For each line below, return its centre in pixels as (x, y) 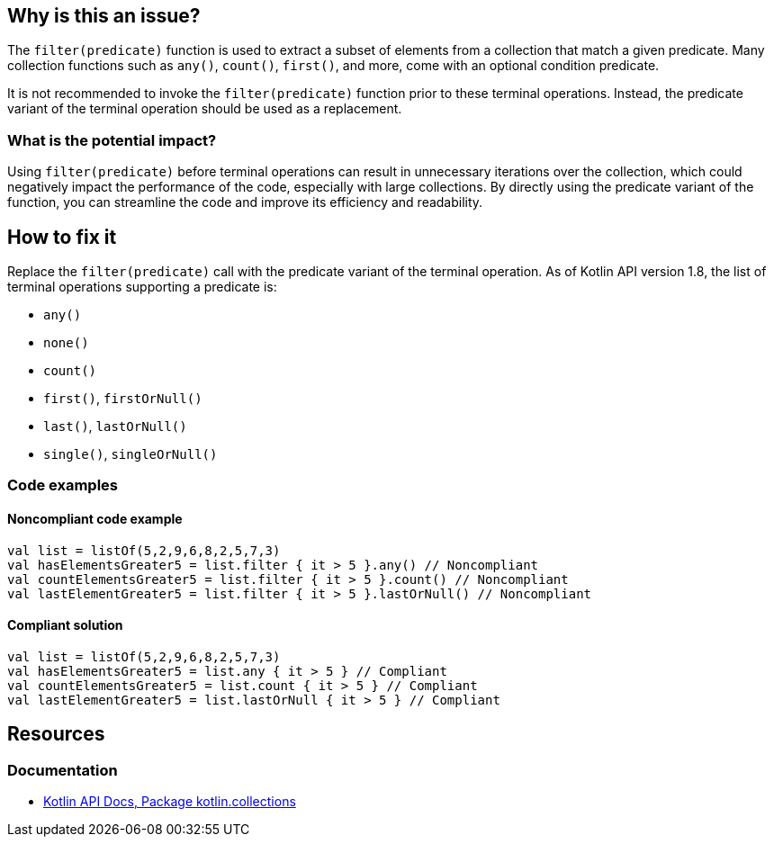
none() (66, 343)
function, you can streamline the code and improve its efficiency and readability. (245, 202)
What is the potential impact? (112, 140)
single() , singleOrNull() (130, 454)
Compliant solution (65, 625)
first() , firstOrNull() (123, 399)
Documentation (63, 770)
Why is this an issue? (104, 16)
